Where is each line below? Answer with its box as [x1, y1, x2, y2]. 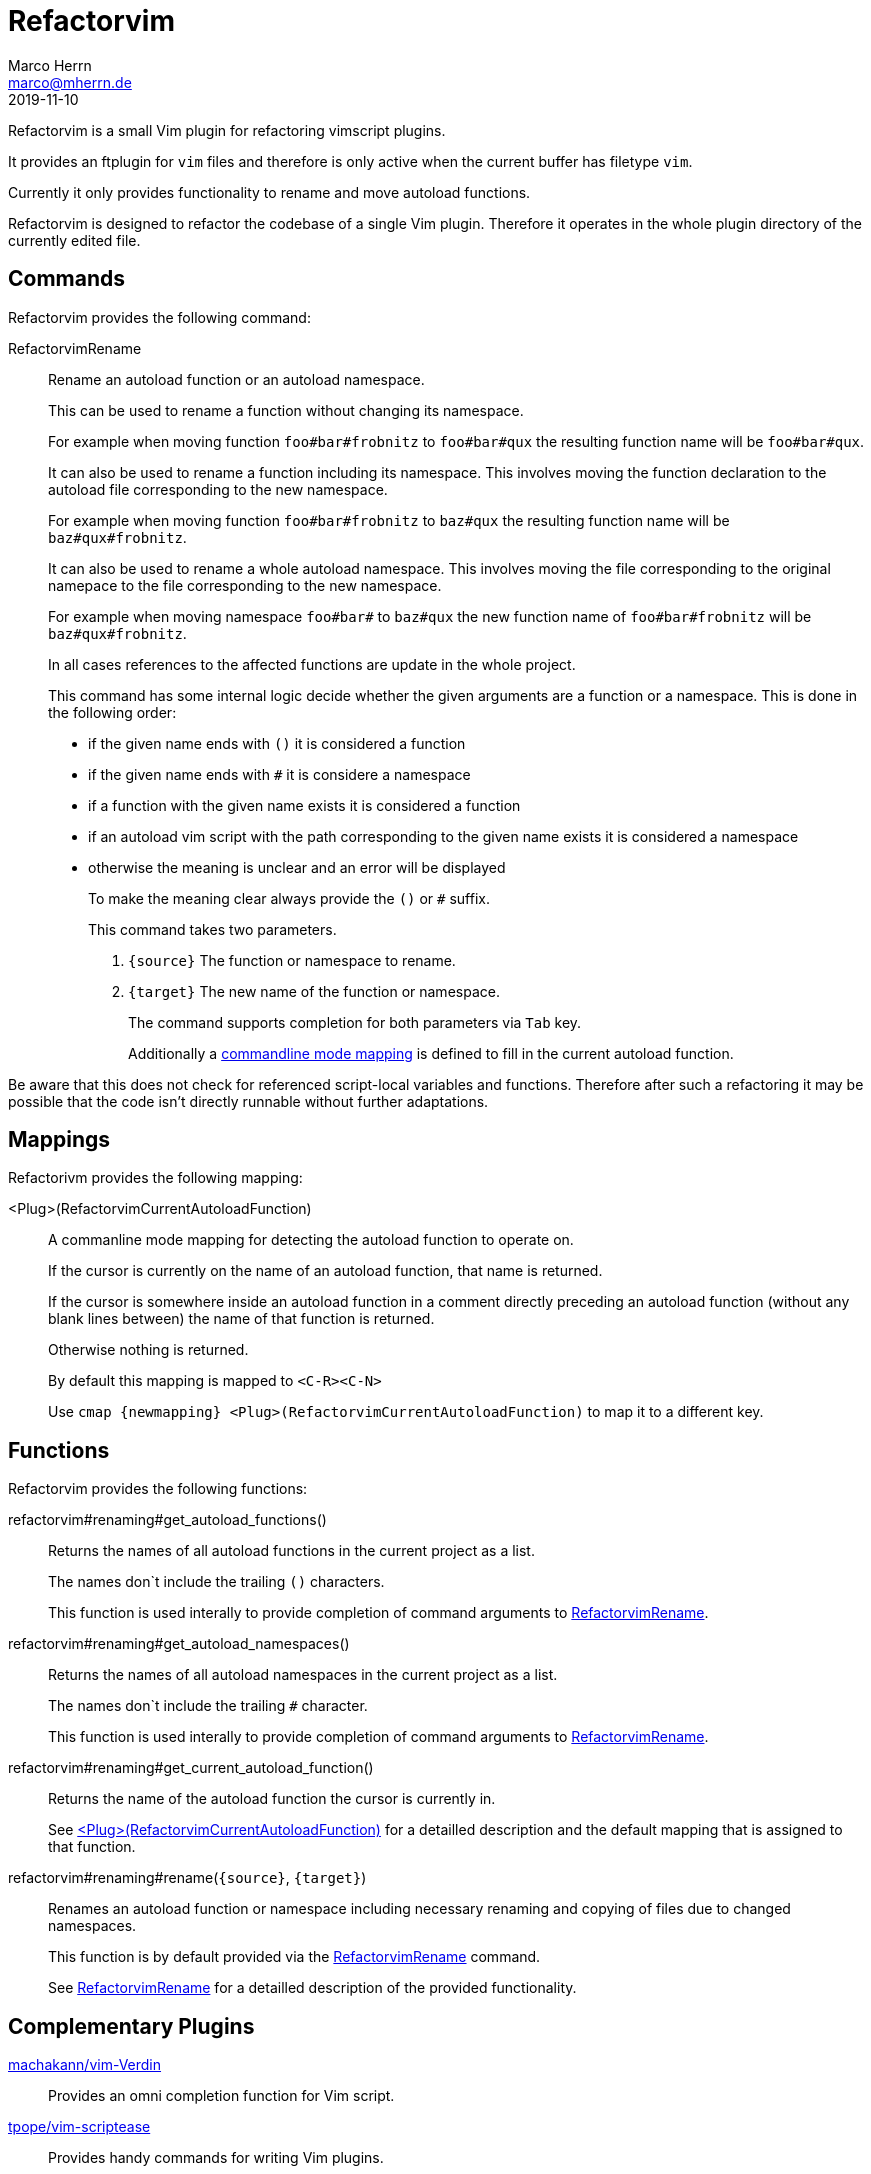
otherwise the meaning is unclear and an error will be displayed [88, 858, 506, 876]
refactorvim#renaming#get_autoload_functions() [8, 1511, 327, 1529]
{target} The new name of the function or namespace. [128, 982, 500, 1000]
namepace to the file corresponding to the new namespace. [48, 576, 442, 594]
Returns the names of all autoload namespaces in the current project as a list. [48, 1666, 558, 1684]
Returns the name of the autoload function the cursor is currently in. [48, 1790, 496, 1808]
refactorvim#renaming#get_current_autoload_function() [8, 1759, 374, 1777]
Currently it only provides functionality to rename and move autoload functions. [8, 183, 531, 201]
